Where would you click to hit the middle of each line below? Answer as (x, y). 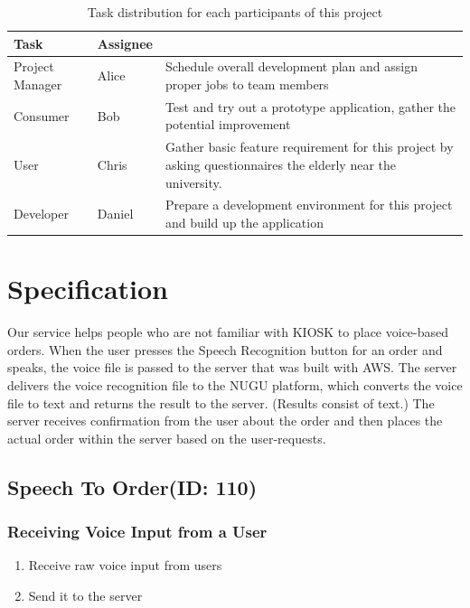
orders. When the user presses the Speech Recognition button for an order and (225, 349)
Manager (38, 84)
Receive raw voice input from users (125, 565)
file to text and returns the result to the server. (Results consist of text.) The (221, 402)
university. (193, 182)
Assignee (125, 43)
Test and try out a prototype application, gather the (310, 106)
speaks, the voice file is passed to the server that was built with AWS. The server (232, 367)
